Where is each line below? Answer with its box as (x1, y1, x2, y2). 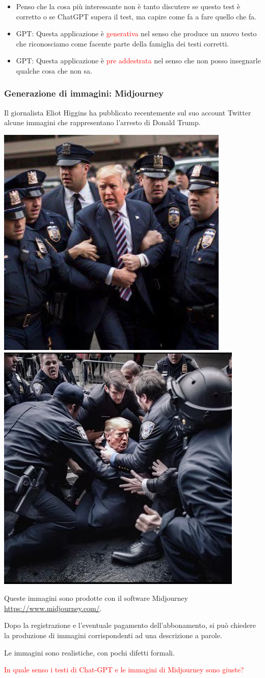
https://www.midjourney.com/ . (4, 602, 102, 613)
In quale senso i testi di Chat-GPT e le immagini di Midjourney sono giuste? (4, 664, 244, 675)
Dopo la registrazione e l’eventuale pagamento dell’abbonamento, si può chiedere (4, 620, 256, 630)
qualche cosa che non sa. (16, 65, 92, 76)
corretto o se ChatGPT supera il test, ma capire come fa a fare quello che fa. (16, 11, 257, 21)
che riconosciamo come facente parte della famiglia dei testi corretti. (16, 38, 229, 49)
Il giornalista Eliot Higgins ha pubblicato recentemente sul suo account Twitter (4, 107, 251, 118)
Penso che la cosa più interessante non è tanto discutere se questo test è (16, 1, 241, 11)
